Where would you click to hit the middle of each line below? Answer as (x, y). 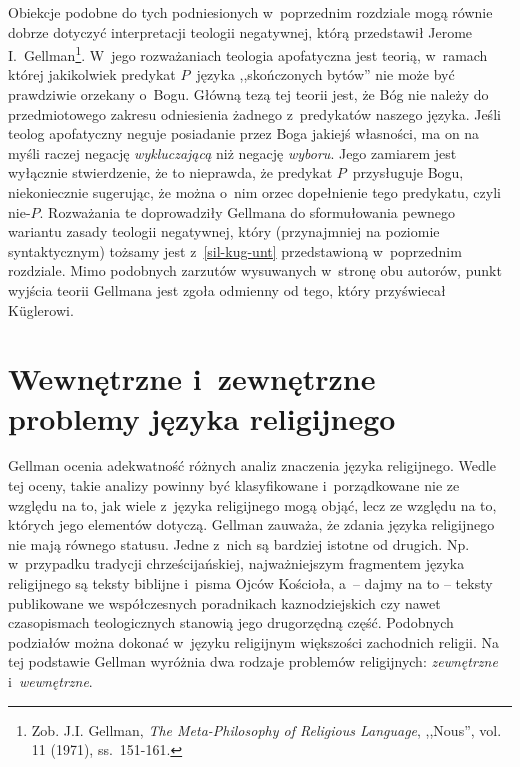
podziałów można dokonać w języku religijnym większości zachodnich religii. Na (254, 641)
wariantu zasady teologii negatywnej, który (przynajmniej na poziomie (224, 231)
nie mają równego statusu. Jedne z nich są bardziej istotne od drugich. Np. (239, 543)
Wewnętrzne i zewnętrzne (192, 378)
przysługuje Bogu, (408, 172)
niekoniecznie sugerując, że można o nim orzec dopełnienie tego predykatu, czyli (254, 192)
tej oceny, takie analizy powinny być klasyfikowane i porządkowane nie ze (234, 485)
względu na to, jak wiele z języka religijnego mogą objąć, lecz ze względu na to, (252, 504)
